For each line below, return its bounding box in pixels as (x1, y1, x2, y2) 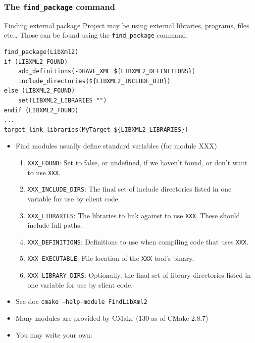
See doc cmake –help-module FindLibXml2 (15, 296, 148, 306)
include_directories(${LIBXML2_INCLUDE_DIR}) (18, 77, 171, 85)
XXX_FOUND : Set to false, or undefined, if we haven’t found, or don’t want (27, 157, 248, 167)
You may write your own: (15, 329, 93, 340)
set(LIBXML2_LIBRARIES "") (18, 97, 107, 104)
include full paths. (27, 220, 82, 230)
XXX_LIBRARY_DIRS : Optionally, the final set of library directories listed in (27, 270, 251, 280)
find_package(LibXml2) (4, 49, 79, 56)
